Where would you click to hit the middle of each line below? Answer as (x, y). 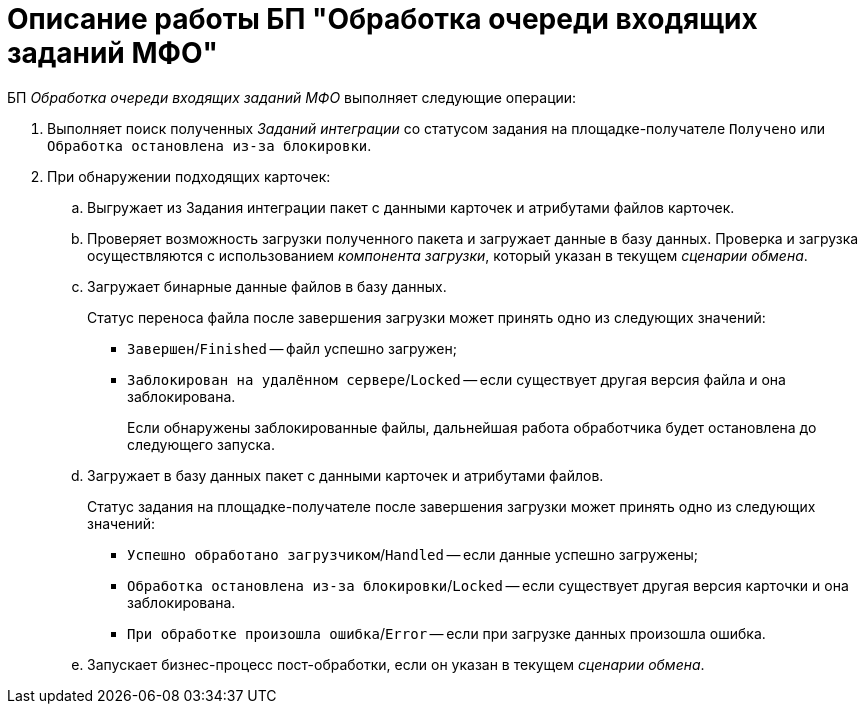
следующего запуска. (201, 444)
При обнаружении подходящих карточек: (189, 176)
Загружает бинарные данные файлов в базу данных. (267, 286)
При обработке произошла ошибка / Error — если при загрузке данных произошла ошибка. (446, 633)
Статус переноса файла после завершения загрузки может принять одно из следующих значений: (426, 317)
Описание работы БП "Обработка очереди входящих (382, 19)
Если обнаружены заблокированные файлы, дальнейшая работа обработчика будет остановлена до (472, 427)
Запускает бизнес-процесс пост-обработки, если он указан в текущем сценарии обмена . (396, 664)
